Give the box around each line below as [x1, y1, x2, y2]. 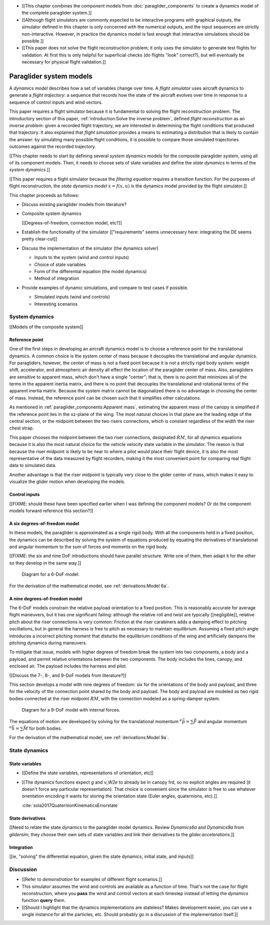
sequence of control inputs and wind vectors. [9, 99, 103, 105]
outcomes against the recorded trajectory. [9, 143, 96, 150]
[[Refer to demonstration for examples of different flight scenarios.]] [21, 876, 162, 882]
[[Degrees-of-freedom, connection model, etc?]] [21, 219, 122, 225]
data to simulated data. [9, 462, 57, 469]
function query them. [21, 897, 66, 903]
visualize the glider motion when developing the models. [9, 479, 125, 485]
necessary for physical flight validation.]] [21, 59, 106, 65]
